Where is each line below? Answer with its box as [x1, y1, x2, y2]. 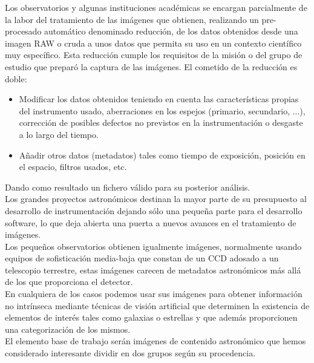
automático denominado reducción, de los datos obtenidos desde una [44, 25, 298, 38]
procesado [5, 25, 42, 38]
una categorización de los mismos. [5, 322, 131, 335]
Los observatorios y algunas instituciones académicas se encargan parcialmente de [5, 1, 307, 13]
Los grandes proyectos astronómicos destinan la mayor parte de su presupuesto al [5, 192, 307, 205]
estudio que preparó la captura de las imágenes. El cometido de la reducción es [5, 60, 298, 73]
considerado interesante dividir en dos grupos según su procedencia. [5, 347, 256, 359]
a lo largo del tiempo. [19, 128, 99, 140]
